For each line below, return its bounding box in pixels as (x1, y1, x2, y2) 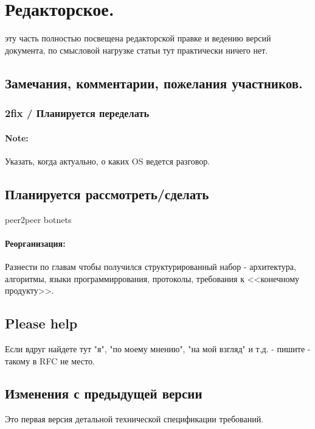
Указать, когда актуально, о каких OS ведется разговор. (5, 154, 210, 167)
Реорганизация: (5, 236, 66, 249)
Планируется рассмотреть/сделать (5, 184, 209, 203)
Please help (5, 314, 78, 333)
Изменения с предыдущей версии (5, 384, 202, 403)
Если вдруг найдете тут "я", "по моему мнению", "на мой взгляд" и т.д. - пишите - (5, 342, 311, 355)
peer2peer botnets (5, 213, 72, 225)
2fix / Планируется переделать (5, 105, 150, 121)
